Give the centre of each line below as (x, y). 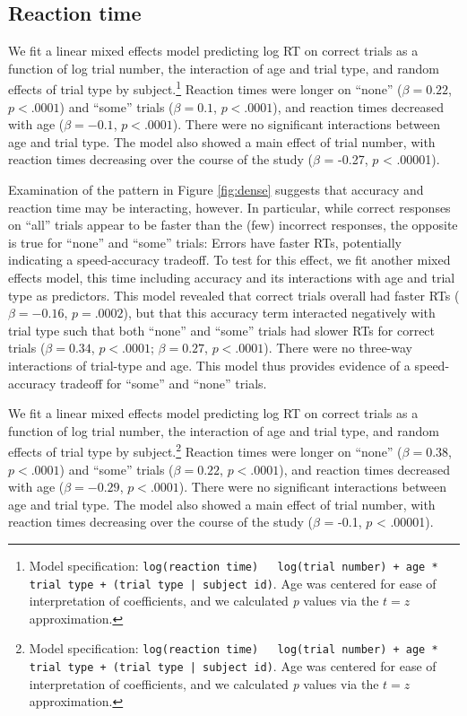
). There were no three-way (338, 348)
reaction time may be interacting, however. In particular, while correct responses (229, 207)
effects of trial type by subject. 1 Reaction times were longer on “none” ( (205, 88)
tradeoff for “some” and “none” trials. (163, 383)
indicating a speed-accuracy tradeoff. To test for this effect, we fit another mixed (229, 260)
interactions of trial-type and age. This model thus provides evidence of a (209, 365)
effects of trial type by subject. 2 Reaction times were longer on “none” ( (205, 450)
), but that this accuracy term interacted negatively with (279, 313)
